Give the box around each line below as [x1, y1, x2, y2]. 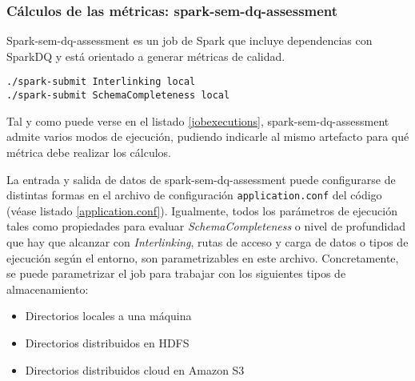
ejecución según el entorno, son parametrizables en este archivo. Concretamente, [6, 249, 399, 266]
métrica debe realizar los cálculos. [6, 143, 171, 160]
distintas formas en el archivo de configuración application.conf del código [6, 186, 382, 203]
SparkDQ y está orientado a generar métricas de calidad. [6, 47, 285, 64]
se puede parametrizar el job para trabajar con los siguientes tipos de [6, 265, 346, 282]
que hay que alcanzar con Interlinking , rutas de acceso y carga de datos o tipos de [6, 233, 409, 250]
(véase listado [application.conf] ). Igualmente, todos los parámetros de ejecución [6, 202, 397, 219]
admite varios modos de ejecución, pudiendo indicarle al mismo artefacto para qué [6, 128, 409, 145]
